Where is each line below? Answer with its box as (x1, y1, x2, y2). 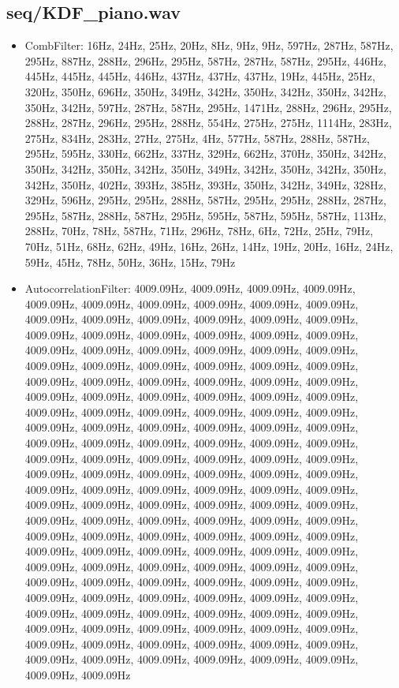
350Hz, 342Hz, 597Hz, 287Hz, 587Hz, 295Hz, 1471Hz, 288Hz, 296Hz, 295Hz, (24, 99, 392, 115)
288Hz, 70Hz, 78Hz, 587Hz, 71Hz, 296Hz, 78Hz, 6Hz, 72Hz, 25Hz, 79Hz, (24, 222, 374, 239)
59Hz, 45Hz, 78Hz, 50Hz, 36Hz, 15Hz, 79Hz (24, 253, 236, 270)
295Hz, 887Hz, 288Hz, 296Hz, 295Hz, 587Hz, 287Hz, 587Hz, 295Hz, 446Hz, (24, 52, 386, 69)
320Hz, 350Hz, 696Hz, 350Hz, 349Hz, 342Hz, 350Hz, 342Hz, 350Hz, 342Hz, (24, 83, 386, 99)
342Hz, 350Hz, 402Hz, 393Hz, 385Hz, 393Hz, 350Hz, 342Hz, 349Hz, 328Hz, (24, 176, 386, 193)
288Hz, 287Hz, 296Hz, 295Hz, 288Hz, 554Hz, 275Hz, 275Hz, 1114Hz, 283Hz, (24, 114, 392, 131)
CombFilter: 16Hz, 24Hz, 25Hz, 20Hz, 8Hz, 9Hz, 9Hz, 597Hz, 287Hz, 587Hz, (24, 37, 393, 54)
